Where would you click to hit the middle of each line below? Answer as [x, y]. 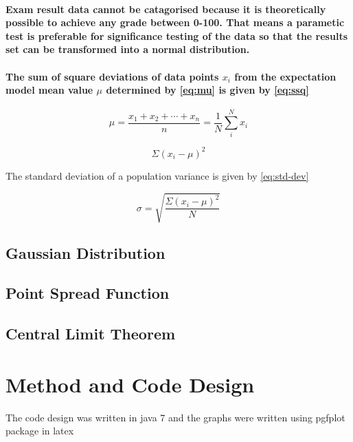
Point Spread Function [88, 293]
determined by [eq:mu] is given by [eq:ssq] [207, 90]
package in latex [40, 431]
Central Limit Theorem [91, 334]
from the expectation [285, 76]
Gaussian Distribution [86, 252]
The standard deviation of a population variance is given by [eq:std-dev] [157, 175]
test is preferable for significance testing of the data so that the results [176, 35]
